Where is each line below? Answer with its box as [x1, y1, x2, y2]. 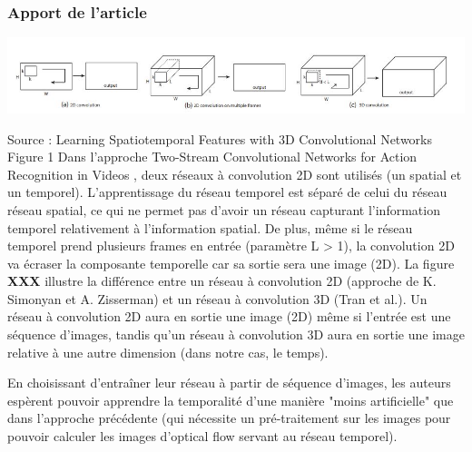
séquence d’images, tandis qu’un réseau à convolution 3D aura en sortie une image [7, 325, 465, 344]
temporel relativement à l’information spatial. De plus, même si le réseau [7, 218, 413, 237]
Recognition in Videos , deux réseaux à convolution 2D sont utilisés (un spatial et [7, 164, 462, 183]
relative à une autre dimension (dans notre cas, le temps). [7, 342, 329, 361]
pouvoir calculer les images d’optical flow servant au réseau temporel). [7, 427, 398, 446]
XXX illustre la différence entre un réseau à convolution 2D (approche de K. [7, 271, 437, 290]
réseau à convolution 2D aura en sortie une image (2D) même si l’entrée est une [7, 307, 451, 326]
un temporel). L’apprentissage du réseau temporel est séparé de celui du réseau [7, 182, 447, 201]
